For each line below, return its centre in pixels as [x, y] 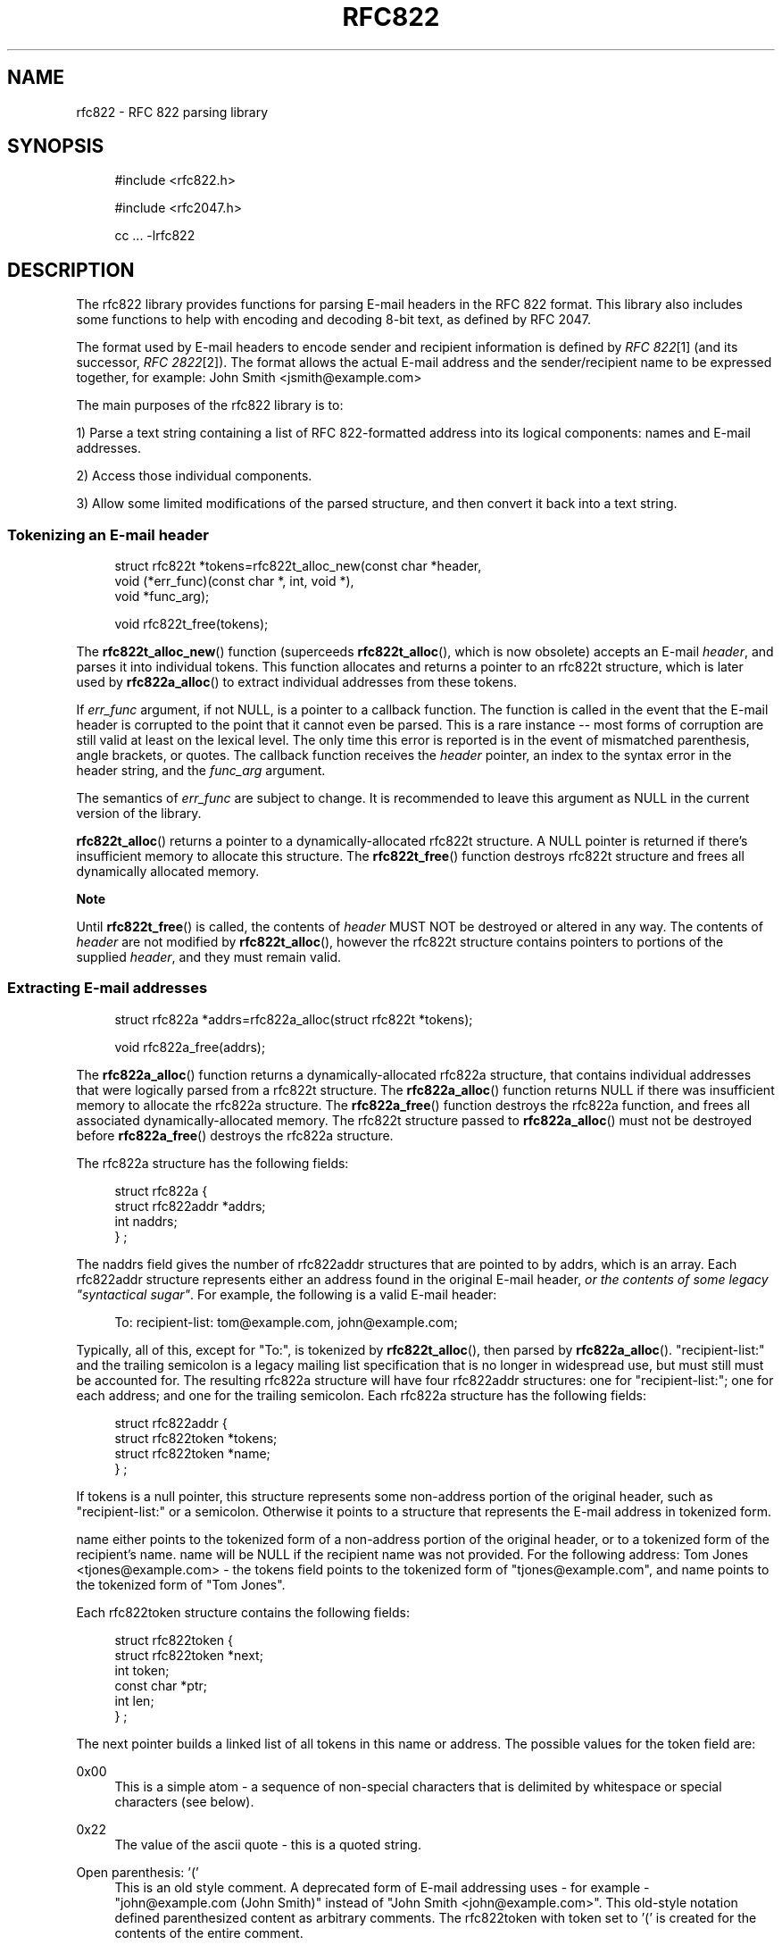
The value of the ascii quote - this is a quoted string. [268, 1844]
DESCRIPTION [71, 270]
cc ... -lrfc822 [155, 236]
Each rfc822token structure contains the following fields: [243, 1612]
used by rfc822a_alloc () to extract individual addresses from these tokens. [297, 682]
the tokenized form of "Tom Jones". [181, 1584]
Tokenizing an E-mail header [108, 534]
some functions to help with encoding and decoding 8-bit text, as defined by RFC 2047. [334, 320]
